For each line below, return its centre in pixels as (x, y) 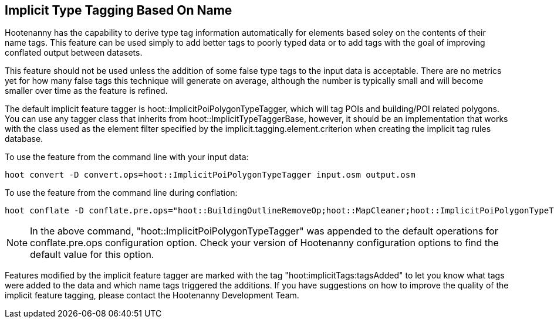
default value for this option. (92, 255)
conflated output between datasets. (74, 53)
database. (24, 139)
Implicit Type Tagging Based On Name (119, 10)
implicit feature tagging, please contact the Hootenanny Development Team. (152, 295)
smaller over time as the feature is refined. (86, 91)
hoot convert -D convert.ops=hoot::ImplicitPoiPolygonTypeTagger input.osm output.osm (210, 175)
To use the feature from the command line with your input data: (127, 157)
